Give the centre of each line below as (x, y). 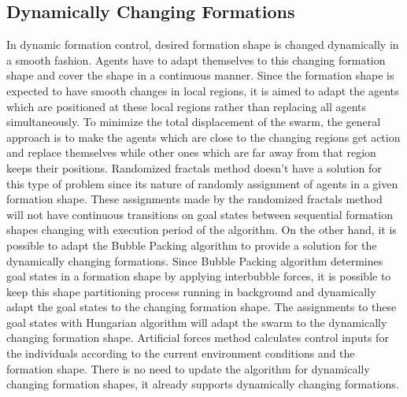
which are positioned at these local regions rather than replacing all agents (187, 106)
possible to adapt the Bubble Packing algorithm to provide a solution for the (192, 245)
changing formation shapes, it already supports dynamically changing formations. (203, 384)
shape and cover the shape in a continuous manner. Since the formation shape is (200, 75)
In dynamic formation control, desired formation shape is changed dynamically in (203, 45)
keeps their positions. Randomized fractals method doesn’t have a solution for (194, 167)
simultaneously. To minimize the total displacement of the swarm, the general (194, 122)
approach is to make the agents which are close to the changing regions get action (203, 137)
